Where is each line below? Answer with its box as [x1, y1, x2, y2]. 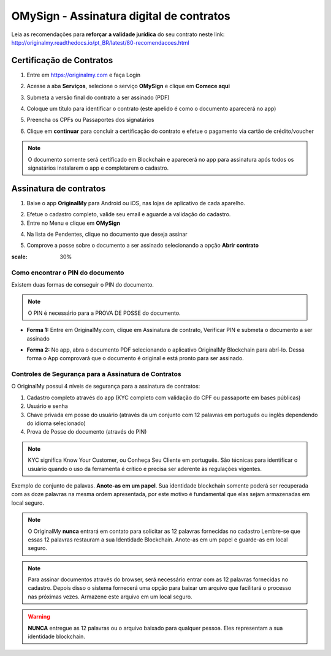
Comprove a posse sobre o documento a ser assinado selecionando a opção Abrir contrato [26, 242, 259, 249]
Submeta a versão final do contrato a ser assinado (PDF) [26, 94, 170, 101]
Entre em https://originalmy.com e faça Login [26, 71, 141, 78]
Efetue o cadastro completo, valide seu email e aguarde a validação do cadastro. [26, 211, 231, 218]
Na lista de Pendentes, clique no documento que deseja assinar [26, 230, 188, 238]
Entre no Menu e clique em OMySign [26, 219, 121, 227]
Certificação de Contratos [11, 55, 113, 66]
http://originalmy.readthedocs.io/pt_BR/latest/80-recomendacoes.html [11, 39, 189, 46]
